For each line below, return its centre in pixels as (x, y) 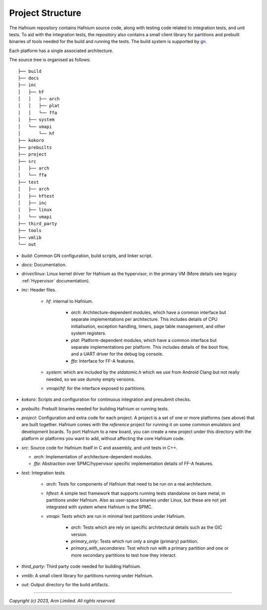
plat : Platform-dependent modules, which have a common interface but (144, 340)
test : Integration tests (43, 473)
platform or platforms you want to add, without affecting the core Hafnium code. (103, 439)
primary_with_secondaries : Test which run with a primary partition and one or (150, 548)
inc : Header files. (39, 290)
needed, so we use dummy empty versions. (91, 379)
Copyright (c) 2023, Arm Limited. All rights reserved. (63, 601)
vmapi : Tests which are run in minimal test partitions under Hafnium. (116, 516)
